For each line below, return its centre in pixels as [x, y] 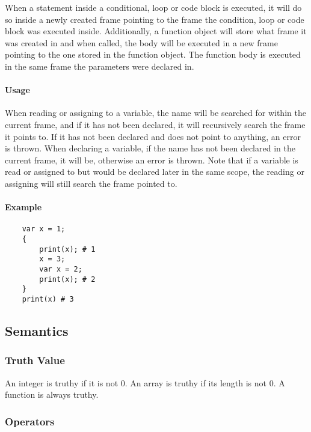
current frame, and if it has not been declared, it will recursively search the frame [155, 124]
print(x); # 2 [67, 279]
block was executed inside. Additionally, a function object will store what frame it [156, 31]
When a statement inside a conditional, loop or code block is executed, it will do [153, 7]
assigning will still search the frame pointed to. [91, 183]
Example [23, 207]
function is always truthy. [52, 394]
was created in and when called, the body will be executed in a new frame [141, 42]
